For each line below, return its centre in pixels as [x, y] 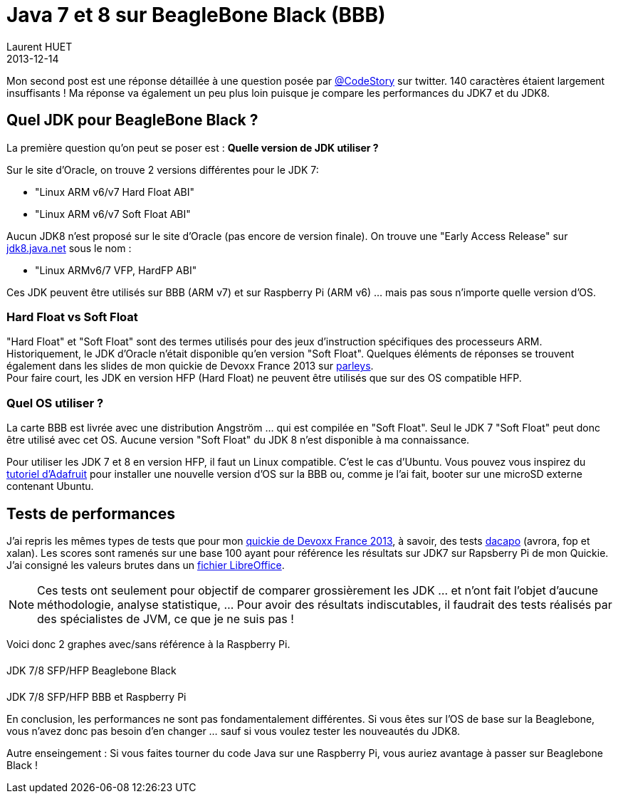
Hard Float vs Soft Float [72, 317]
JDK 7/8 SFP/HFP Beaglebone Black [91, 670]
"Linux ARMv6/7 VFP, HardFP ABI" [116, 270]
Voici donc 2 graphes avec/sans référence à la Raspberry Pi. [148, 644]
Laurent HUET [40, 46]
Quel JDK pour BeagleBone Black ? [132, 120]
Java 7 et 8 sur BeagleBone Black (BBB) [196, 15]
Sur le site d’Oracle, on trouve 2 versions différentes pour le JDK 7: [163, 169]
